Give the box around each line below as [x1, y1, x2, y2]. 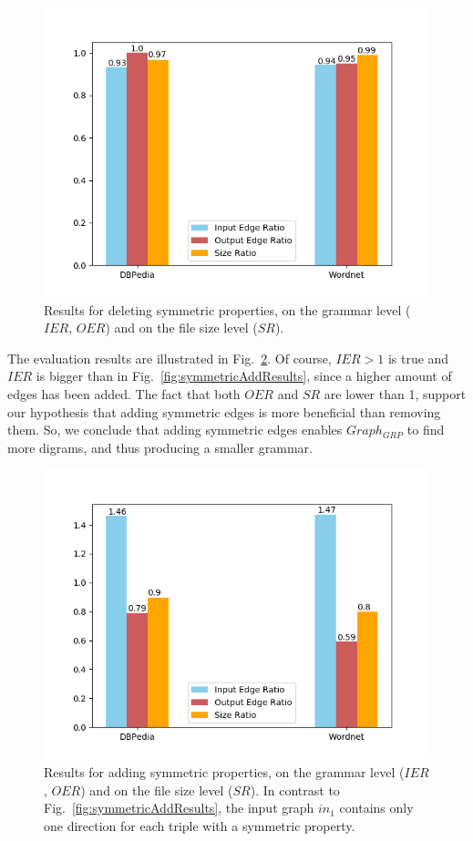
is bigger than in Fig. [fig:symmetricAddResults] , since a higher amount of [36, 366, 452, 385]
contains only [339, 798, 414, 817]
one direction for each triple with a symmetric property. [44, 815, 355, 835]
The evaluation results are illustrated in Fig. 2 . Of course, [7, 348, 332, 367]
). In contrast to [250, 780, 340, 799]
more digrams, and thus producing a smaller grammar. [7, 437, 313, 456]
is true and [387, 348, 449, 367]
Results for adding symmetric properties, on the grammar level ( [44, 762, 405, 781]
